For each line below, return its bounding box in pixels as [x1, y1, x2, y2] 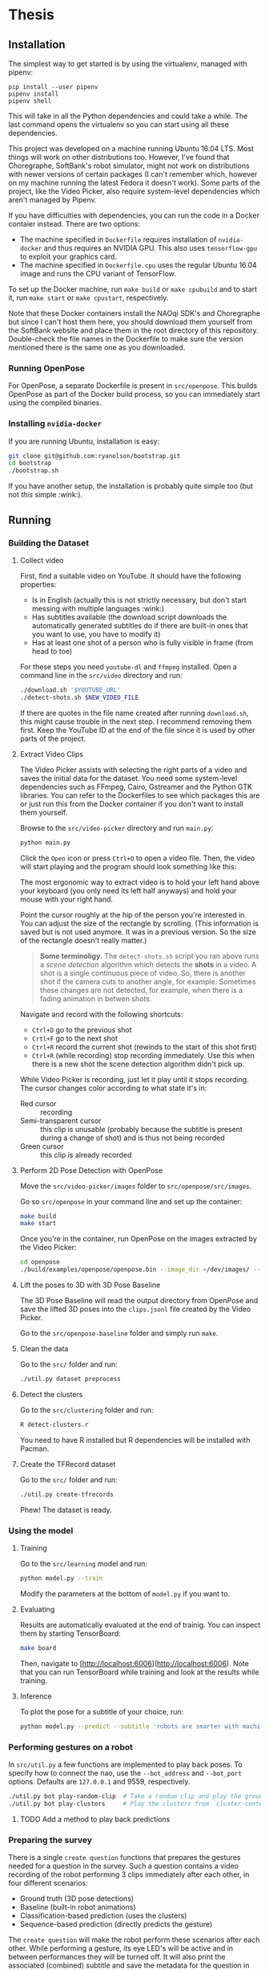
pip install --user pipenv [8, 83, 98, 91]
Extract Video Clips [19, 749, 84, 758]
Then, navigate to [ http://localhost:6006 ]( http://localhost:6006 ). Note [19, 1658, 250, 1668]
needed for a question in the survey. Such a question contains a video [8, 1861, 239, 1870]
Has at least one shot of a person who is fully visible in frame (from [31, 637, 254, 648]
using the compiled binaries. [8, 398, 102, 407]
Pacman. [19, 1444, 50, 1453]
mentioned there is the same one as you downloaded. [8, 343, 186, 352]
